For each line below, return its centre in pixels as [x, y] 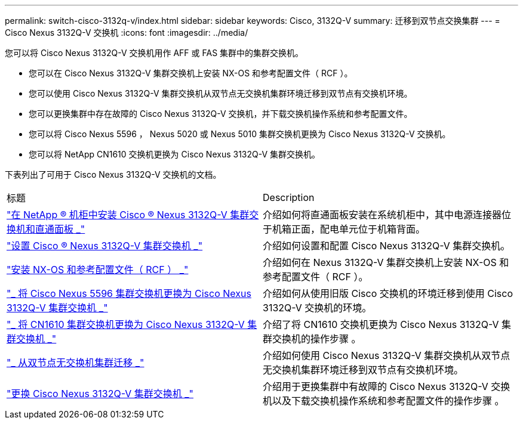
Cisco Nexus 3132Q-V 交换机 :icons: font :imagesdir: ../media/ [127, 33]
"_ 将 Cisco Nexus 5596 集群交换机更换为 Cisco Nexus [129, 293]
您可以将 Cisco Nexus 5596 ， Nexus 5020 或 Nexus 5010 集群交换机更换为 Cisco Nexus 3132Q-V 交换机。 [240, 134]
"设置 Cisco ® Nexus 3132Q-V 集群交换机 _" [105, 246]
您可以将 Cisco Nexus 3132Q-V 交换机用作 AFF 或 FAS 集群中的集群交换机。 [154, 53]
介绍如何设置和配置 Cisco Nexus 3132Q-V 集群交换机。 [387, 246]
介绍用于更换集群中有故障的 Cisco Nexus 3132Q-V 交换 [387, 386]
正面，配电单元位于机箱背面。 [359, 229]
